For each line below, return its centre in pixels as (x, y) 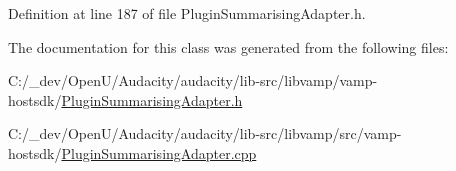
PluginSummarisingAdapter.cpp (159, 152)
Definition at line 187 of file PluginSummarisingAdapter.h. (187, 13)
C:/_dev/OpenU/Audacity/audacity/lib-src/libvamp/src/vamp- (205, 133)
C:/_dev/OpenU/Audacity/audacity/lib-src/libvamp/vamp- (193, 80)
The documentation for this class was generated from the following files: (228, 46)
